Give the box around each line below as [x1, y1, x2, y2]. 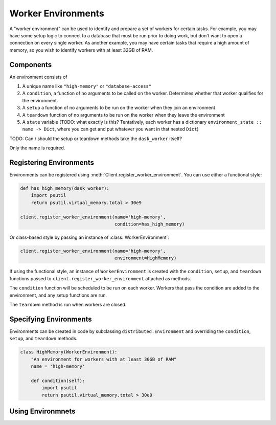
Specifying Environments [9, 315, 92, 323]
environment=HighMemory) [114, 255, 177, 261]
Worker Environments [9, 8, 105, 19]
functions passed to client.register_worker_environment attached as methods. [9, 275, 191, 281]
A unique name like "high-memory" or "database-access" [22, 83, 152, 90]
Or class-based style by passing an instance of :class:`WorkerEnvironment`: [9, 234, 170, 240]
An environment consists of [9, 74, 67, 80]
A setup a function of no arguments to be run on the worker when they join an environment [22, 105, 216, 111]
